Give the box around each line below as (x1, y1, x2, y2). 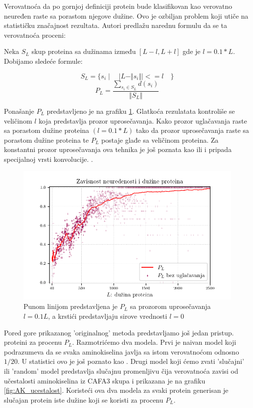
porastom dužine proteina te (4, 134, 89, 145)
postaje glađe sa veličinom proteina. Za (101, 134, 219, 145)
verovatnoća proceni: (4, 29, 66, 40)
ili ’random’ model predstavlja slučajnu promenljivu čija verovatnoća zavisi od (4, 366, 238, 376)
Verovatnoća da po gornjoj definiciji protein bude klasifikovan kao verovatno (4, 1, 232, 11)
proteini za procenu (4, 337, 62, 347)
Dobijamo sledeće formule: (4, 55, 83, 66)
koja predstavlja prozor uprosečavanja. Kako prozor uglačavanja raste (39, 115, 247, 126)
